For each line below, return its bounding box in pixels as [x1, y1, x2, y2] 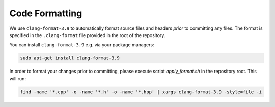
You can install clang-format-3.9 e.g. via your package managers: [9, 42, 155, 48]
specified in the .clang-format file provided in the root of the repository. [9, 32, 166, 38]
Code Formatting [9, 8, 82, 19]
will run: [9, 75, 26, 81]
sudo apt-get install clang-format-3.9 [20, 55, 120, 61]
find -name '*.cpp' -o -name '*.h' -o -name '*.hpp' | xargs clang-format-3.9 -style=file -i [20, 89, 262, 95]
